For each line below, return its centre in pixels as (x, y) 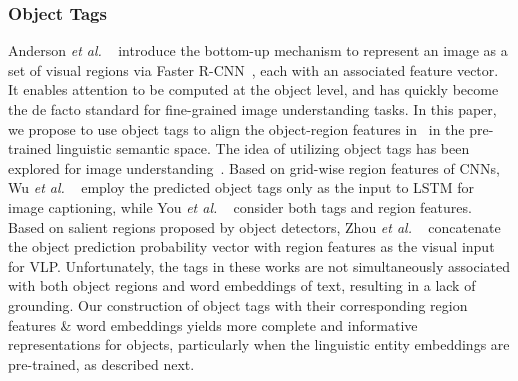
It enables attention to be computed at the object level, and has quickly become (253, 89)
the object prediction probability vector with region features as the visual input (251, 246)
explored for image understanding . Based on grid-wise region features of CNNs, (254, 167)
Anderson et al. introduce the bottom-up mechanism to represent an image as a (258, 50)
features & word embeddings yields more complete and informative (213, 324)
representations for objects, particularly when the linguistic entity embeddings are (259, 344)
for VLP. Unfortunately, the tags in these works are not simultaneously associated (259, 265)
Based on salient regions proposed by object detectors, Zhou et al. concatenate (254, 226)
